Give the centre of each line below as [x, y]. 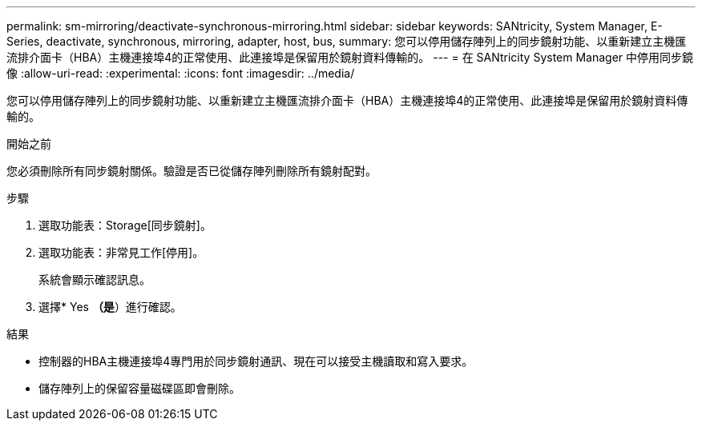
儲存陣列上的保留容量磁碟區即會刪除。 [139, 388]
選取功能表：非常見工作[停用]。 [121, 252]
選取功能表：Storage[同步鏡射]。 [125, 225]
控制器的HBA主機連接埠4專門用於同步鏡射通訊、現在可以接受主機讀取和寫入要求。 [256, 361]
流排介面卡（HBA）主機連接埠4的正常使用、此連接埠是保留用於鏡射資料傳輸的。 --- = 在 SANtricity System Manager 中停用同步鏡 [350, 57]
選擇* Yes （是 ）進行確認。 [110, 307]
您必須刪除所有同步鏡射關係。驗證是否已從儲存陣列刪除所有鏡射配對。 [192, 171]
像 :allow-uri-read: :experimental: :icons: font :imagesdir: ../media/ [181, 73]
